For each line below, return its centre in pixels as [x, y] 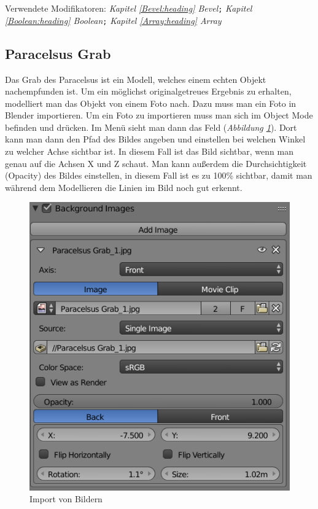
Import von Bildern [66, 499]
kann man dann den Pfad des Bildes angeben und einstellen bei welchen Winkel [155, 139]
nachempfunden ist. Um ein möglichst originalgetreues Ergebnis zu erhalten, [148, 91]
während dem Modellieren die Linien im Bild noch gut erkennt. [124, 187]
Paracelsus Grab [58, 53]
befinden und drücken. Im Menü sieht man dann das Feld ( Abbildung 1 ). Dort [151, 127]
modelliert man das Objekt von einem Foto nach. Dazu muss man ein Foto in [151, 103]
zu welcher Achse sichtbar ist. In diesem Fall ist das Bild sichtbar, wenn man [149, 151]
